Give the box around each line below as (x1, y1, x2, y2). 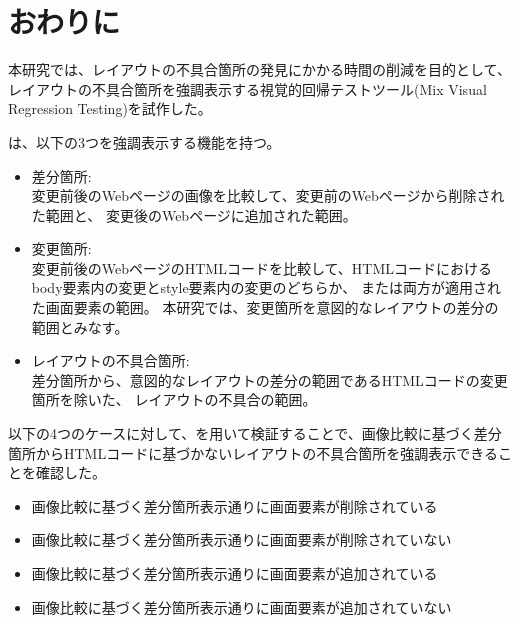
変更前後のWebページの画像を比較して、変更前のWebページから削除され (31, 185, 505, 206)
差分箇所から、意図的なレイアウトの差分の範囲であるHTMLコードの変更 (31, 369, 508, 390)
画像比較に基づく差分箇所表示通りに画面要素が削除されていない (31, 529, 452, 550)
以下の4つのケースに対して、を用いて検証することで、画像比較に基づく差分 (8, 423, 502, 444)
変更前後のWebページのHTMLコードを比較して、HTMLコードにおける (31, 257, 493, 278)
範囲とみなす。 (31, 316, 129, 337)
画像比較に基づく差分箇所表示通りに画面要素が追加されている (31, 563, 438, 583)
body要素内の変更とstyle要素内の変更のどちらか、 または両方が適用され (31, 277, 501, 298)
